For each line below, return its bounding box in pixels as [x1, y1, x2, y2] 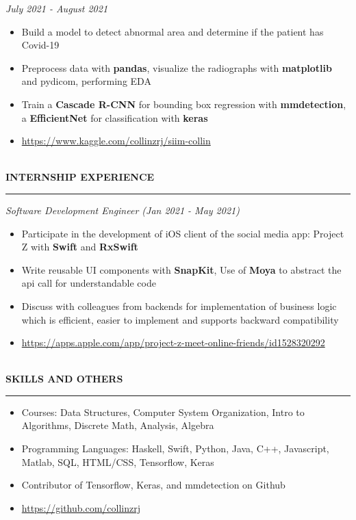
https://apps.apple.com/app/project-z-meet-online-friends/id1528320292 [21, 335, 325, 350]
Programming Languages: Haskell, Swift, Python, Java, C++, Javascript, [21, 441, 329, 456]
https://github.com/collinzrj [21, 500, 141, 515]
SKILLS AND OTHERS [5, 372, 123, 386]
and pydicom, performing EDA [21, 74, 151, 88]
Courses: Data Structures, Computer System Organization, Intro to [21, 404, 305, 419]
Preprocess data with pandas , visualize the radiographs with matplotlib [21, 60, 332, 75]
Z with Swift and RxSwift [21, 239, 138, 254]
